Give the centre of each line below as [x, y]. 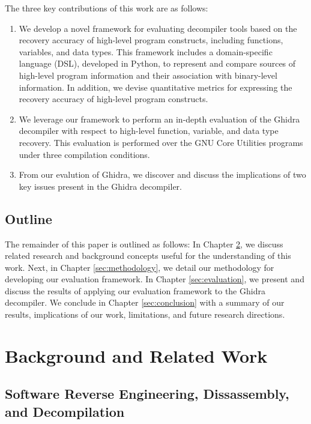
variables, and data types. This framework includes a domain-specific [146, 51]
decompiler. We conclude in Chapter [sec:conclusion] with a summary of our [145, 302]
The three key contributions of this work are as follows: [107, 8]
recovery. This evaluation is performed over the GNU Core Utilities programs [161, 142]
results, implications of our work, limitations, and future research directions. [145, 314]
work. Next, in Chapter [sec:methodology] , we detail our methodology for [140, 267]
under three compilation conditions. [84, 154]
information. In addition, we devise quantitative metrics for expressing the [155, 87]
